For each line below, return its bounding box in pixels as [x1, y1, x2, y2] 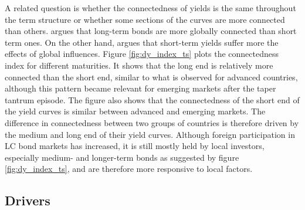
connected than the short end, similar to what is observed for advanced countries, [5, 70, 298, 83]
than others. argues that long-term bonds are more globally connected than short [5, 25, 297, 37]
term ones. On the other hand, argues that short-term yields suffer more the [5, 36, 279, 48]
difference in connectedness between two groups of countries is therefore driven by [5, 116, 299, 128]
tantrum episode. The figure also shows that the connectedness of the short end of [5, 93, 300, 106]
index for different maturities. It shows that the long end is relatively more [5, 59, 273, 71]
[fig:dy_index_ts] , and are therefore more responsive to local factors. [5, 162, 253, 175]
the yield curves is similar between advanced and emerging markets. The [5, 105, 266, 117]
